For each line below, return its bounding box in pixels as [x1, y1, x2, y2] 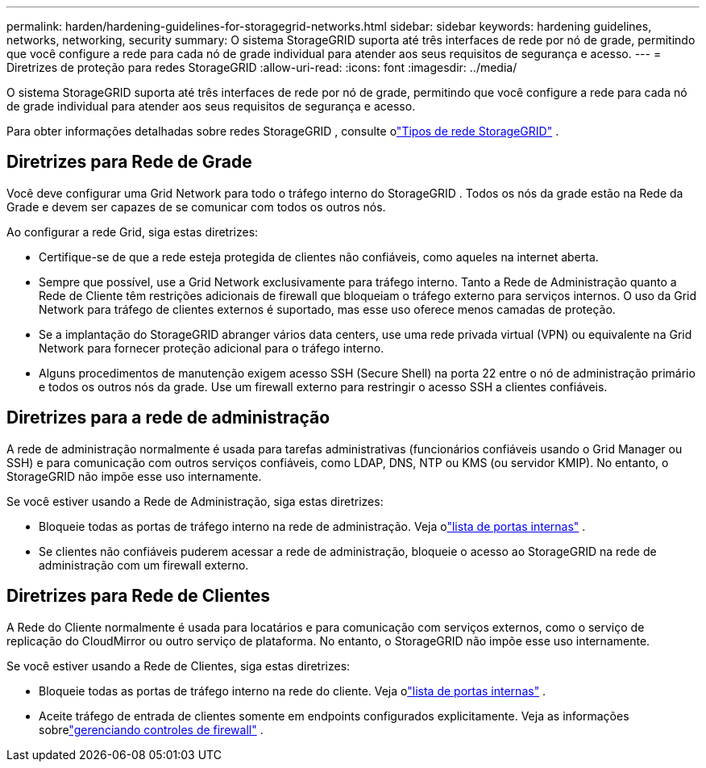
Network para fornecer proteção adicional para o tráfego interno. [39, 340, 384, 355]
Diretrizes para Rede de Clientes [6, 586, 271, 607]
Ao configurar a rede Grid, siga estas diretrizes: [6, 224, 259, 239]
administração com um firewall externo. [39, 557, 249, 572]
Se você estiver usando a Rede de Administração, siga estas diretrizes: [6, 494, 384, 508]
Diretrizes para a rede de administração [6, 407, 330, 428]
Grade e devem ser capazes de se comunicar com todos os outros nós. [6, 199, 386, 214]
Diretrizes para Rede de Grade [6, 152, 252, 173]
